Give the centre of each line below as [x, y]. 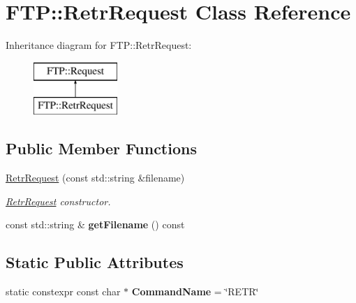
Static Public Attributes [95, 262]
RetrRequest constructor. [58, 201]
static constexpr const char [63, 291]
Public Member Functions [101, 148]
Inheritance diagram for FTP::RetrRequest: [99, 45]
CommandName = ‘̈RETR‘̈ [195, 291]
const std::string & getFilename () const [95, 224]
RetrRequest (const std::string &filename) [95, 178]
